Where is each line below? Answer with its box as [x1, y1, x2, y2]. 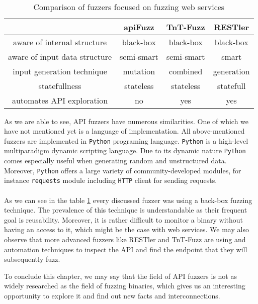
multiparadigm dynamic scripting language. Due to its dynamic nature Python [4, 145, 246, 156]
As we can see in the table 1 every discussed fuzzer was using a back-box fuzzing [4, 194, 252, 205]
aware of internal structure [13, 36, 107, 48]
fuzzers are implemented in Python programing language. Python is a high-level [4, 135, 248, 146]
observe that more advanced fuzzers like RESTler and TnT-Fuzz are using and [4, 234, 246, 244]
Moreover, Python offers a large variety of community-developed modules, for [4, 165, 241, 175]
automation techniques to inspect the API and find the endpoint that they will [4, 244, 247, 254]
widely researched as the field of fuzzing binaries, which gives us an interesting [4, 280, 245, 291]
